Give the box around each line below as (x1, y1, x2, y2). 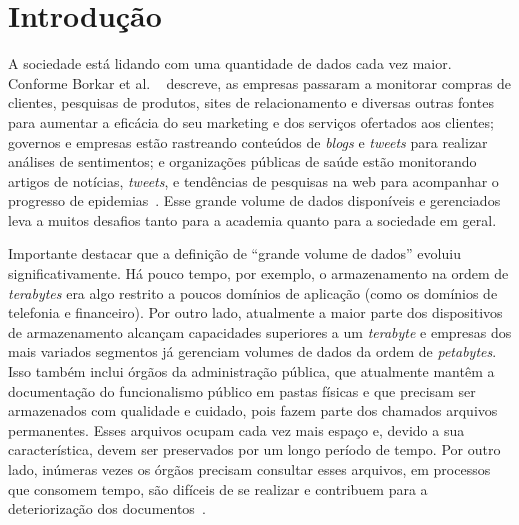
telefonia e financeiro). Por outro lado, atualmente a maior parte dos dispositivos (8, 302, 503, 323)
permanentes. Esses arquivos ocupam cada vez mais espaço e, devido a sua (8, 419, 465, 440)
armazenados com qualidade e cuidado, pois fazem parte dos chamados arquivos (8, 400, 498, 421)
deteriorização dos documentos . (8, 498, 206, 519)
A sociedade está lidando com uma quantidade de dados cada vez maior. (8, 53, 452, 74)
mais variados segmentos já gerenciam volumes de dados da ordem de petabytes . (8, 341, 497, 362)
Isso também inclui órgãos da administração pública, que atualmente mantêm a (8, 361, 495, 382)
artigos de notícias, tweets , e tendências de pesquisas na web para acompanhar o (8, 170, 499, 191)
